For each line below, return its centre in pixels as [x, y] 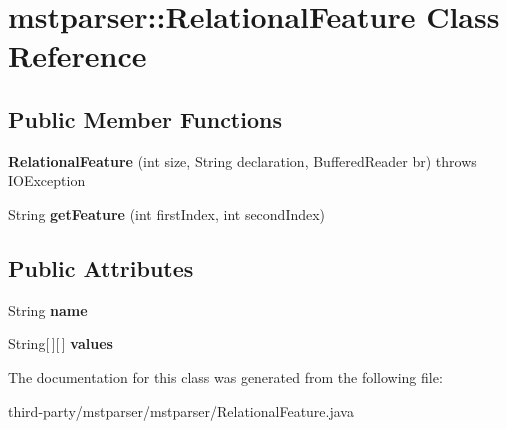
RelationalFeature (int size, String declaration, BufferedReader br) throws [242, 160]
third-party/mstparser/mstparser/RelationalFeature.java [181, 410]
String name [48, 309]
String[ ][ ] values [60, 343]
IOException [47, 180]
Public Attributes [101, 267]
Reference [77, 55]
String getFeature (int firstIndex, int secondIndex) [167, 213]
